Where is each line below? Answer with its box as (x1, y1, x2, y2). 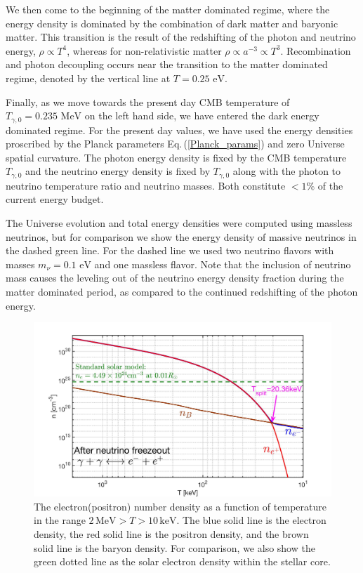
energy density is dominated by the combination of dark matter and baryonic (6, 15, 338, 30)
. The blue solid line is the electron (176, 513, 326, 527)
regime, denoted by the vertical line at (6, 70, 171, 85)
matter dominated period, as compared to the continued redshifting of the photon (6, 284, 358, 298)
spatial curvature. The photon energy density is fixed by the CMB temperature (6, 150, 347, 164)
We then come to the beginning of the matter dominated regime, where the (6, 2, 330, 16)
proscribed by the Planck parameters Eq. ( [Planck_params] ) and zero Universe (6, 136, 345, 151)
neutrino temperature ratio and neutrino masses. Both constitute (6, 178, 286, 192)
